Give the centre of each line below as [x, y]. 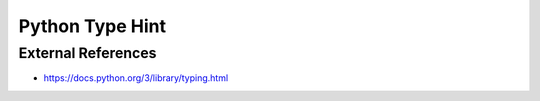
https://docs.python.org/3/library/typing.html [136, 78]
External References [87, 53]
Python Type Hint [92, 26]
